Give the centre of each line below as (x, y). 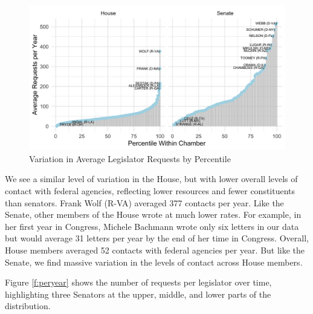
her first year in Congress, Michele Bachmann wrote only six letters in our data (152, 226)
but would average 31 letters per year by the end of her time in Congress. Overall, (157, 238)
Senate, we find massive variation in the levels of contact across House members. (154, 262)
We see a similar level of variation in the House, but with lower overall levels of (151, 179)
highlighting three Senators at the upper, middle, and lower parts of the (138, 294)
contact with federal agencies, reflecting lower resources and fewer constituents (150, 190)
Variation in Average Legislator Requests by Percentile (130, 158)
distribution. (28, 306)
